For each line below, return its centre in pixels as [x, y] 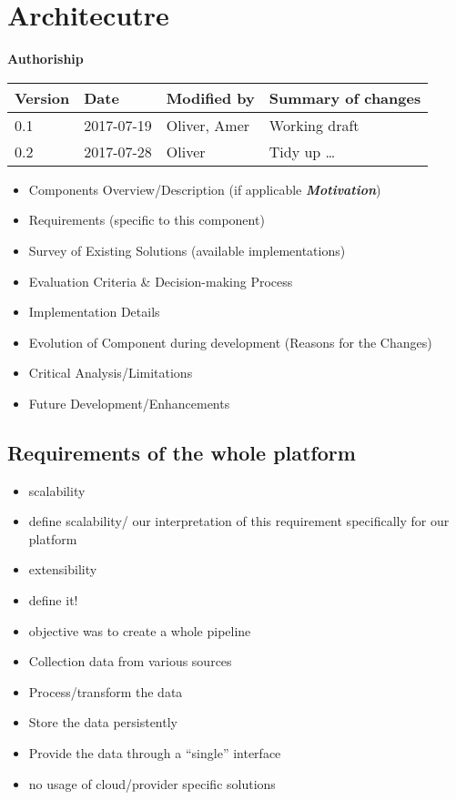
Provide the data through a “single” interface [155, 753]
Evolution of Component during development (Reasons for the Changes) [230, 342]
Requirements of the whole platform [182, 452]
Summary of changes [345, 97]
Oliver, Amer [208, 125]
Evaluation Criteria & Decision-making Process [161, 281]
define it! [53, 600]
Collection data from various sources [130, 661]
